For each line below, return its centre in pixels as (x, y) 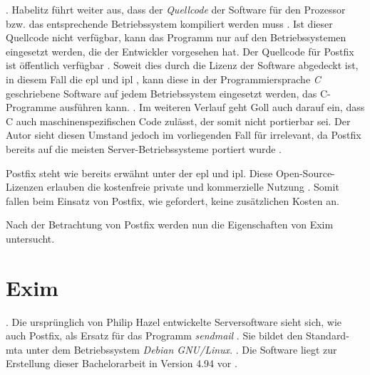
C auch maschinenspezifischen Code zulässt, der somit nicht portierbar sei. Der (178, 121)
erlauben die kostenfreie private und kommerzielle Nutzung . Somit (193, 187)
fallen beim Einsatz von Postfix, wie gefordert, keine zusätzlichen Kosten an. (173, 200)
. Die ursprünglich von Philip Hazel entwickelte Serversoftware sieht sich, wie (174, 321)
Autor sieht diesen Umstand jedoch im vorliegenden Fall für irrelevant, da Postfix (184, 135)
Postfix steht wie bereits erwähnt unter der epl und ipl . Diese (139, 173)
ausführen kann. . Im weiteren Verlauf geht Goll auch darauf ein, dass (212, 107)
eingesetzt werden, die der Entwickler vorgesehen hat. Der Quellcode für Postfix (180, 51)
